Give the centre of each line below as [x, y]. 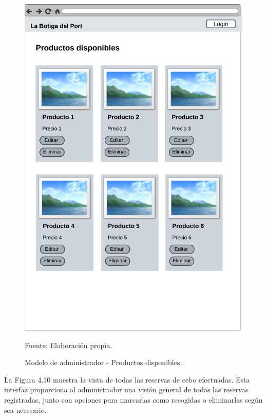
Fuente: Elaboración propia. [69, 345]
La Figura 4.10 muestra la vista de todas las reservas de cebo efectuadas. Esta [127, 379]
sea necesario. [25, 410]
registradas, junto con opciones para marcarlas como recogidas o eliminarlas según [133, 400]
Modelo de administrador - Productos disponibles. [103, 362]
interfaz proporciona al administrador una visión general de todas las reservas [126, 389]
